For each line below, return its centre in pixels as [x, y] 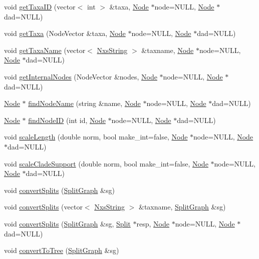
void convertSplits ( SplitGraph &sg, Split [67, 223]
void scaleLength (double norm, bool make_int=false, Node [96, 137]
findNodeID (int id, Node [67, 120]
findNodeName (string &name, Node [84, 103]
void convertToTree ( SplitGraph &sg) [62, 250]
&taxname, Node [168, 50]
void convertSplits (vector [43, 207]
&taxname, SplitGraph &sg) [182, 207]
